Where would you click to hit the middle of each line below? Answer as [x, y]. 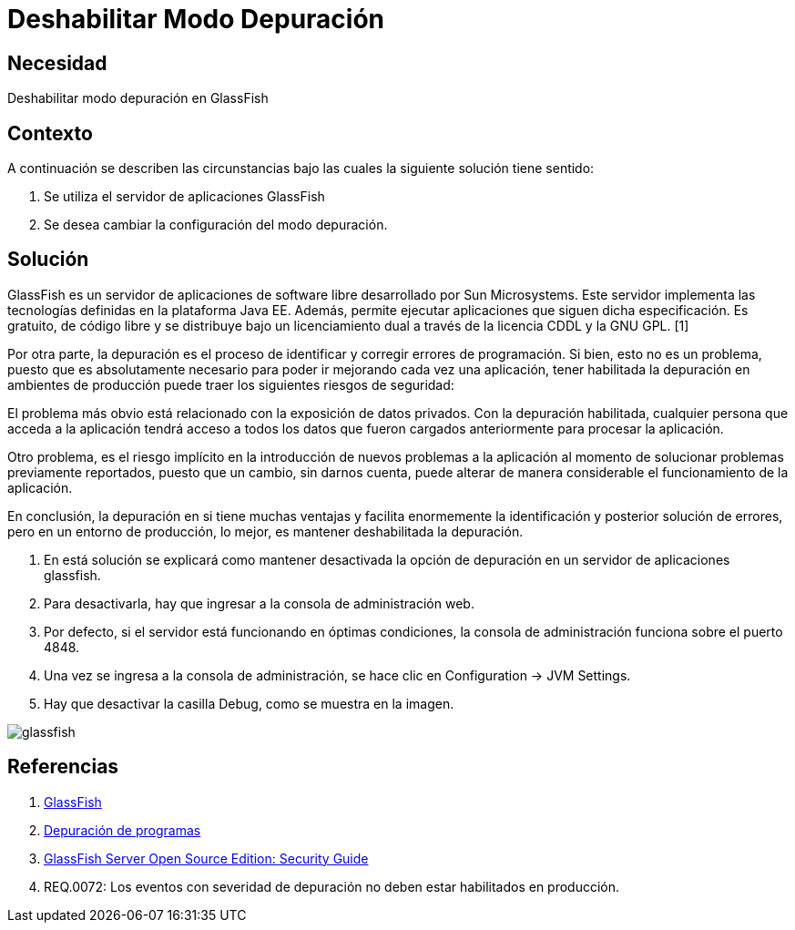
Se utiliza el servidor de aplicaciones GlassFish [184, 197]
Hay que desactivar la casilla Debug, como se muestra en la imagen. [249, 703]
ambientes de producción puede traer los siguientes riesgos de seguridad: [231, 384]
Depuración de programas [122, 830]
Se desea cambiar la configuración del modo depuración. [216, 225]
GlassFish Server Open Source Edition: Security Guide [206, 858]
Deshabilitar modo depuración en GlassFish [138, 98]
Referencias [63, 767]
